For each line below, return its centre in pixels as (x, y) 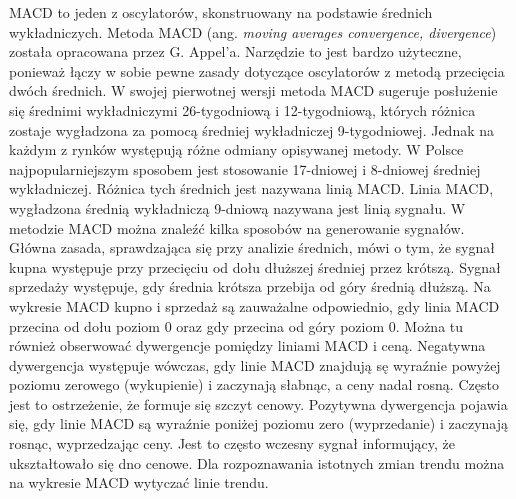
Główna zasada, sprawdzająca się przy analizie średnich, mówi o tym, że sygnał (252, 247)
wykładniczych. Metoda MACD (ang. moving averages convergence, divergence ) (253, 31)
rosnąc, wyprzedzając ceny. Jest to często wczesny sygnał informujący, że (232, 443)
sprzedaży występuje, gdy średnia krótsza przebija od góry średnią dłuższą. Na (250, 286)
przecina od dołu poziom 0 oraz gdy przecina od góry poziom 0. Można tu (236, 325)
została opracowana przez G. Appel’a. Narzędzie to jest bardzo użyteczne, (235, 51)
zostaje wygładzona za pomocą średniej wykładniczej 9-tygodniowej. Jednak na (252, 129)
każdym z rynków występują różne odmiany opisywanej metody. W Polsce (236, 149)
